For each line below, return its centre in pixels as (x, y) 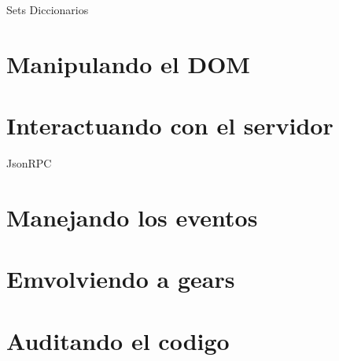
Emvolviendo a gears (121, 279)
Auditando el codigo (118, 340)
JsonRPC (29, 163)
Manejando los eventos (132, 217)
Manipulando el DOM (128, 63)
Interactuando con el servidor (170, 125)
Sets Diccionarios (48, 9)
